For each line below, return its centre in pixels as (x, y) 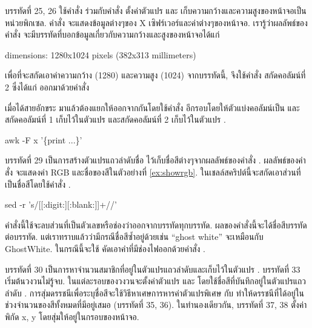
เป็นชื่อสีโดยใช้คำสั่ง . (38, 184)
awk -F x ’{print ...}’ (44, 139)
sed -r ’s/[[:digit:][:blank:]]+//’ (61, 204)
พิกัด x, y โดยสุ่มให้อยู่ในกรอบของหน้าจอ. (72, 316)
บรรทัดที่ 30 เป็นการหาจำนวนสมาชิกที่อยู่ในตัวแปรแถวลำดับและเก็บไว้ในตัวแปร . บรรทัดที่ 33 (153, 269)
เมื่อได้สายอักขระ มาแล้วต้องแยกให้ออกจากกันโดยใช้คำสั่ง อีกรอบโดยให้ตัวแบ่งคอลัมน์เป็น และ (152, 107)
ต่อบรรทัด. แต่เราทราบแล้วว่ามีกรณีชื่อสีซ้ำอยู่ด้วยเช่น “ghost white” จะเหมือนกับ (134, 237)
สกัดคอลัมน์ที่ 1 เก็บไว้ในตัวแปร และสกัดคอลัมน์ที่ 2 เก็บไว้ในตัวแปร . (115, 119)
